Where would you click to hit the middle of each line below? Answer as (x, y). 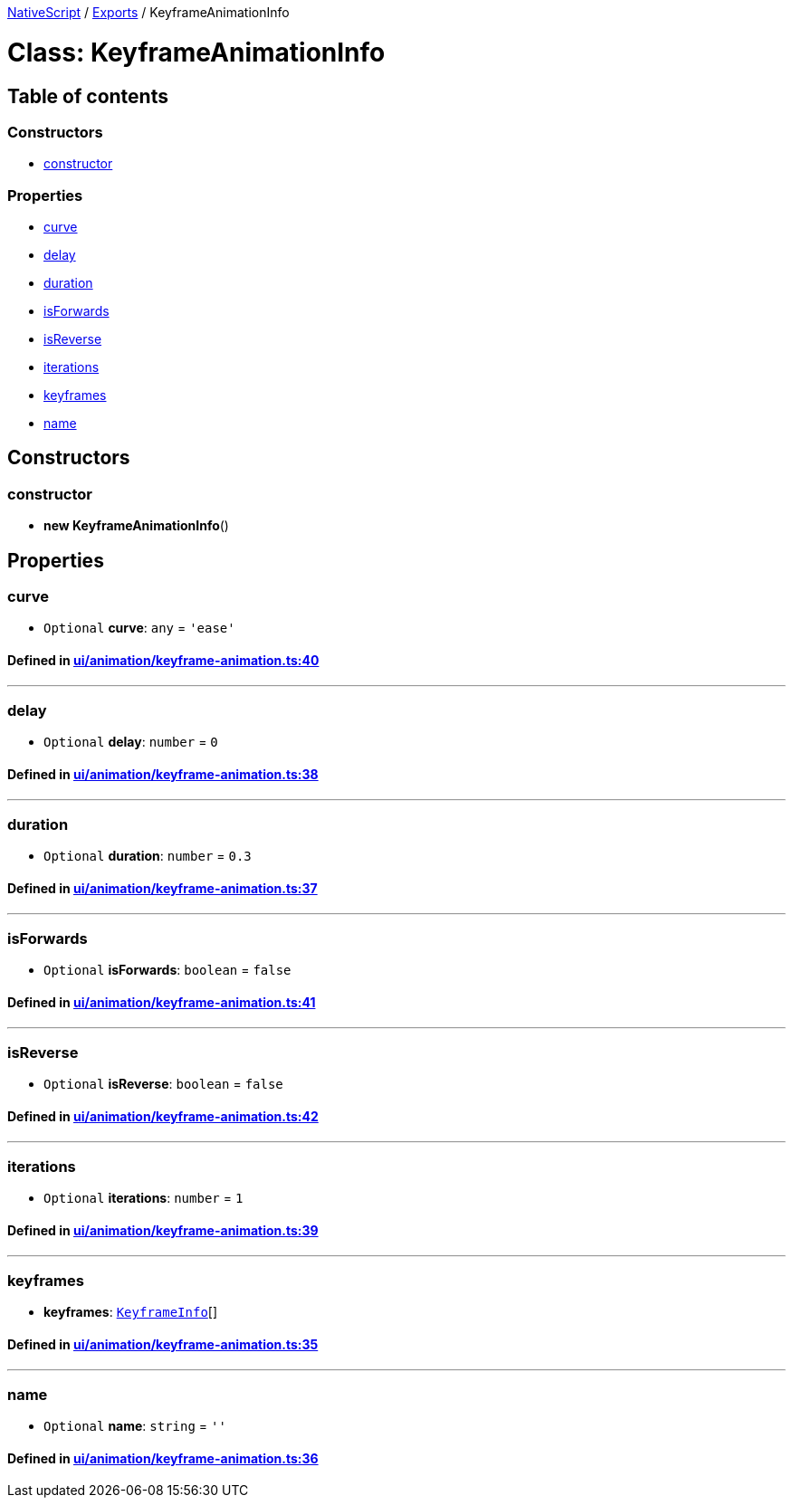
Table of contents (88, 96)
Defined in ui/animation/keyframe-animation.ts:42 (163, 1116)
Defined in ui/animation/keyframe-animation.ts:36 (163, 1458)
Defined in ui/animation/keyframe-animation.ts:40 (163, 661)
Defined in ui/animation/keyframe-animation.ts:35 (163, 1344)
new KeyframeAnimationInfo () (136, 526)
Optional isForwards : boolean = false (167, 970)
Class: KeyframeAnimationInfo (196, 52)
